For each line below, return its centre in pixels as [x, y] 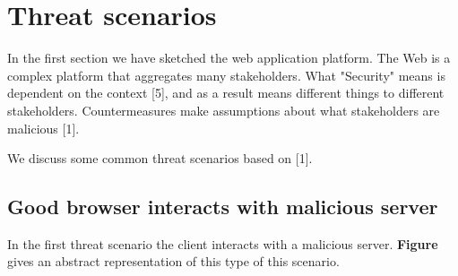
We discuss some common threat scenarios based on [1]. [160, 158]
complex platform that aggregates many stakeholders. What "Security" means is [226, 75]
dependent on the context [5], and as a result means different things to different [226, 93]
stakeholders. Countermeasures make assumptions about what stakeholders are [224, 110]
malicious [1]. [43, 128]
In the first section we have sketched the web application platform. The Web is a [229, 58]
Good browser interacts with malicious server [223, 207]
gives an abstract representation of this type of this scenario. [173, 261]
